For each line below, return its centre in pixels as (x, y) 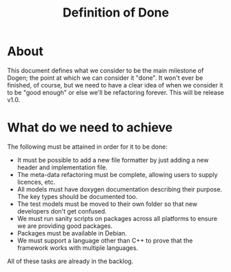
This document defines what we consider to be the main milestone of (106, 70)
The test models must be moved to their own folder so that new (107, 204)
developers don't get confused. (62, 211)
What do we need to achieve (90, 128)
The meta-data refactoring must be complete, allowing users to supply (118, 174)
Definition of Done (116, 13)
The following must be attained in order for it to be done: (87, 147)
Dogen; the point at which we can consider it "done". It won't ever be (105, 78)
